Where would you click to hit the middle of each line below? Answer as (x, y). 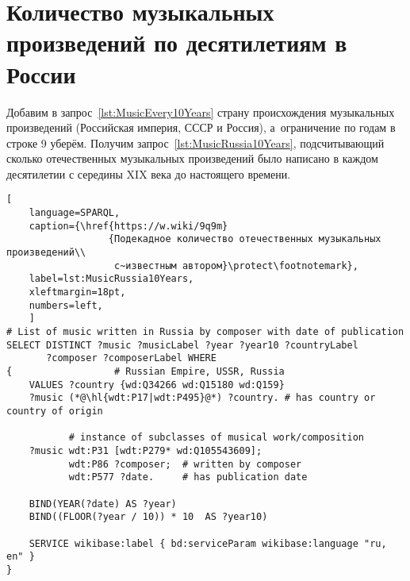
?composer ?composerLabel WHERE (131, 358)
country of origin (55, 411)
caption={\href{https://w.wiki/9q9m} (128, 226)
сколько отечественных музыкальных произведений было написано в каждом (192, 158)
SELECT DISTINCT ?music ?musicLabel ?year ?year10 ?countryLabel (182, 345)
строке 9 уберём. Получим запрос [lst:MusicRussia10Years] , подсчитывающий (195, 142)
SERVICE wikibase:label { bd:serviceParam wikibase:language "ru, (208, 543)
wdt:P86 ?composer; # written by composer (185, 464)
